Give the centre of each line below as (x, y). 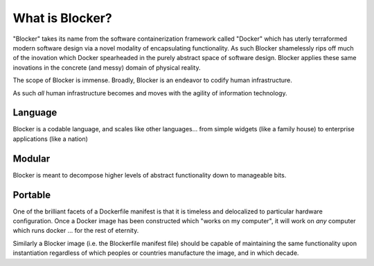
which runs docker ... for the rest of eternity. (76, 231)
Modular (32, 159)
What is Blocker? (62, 18)
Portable (32, 194)
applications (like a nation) (50, 139)
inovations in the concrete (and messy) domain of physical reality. (107, 67)
